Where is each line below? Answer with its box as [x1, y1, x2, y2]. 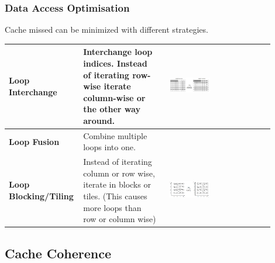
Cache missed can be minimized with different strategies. [5, 23, 208, 36]
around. [83, 114, 115, 126]
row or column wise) [83, 213, 156, 225]
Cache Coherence [5, 244, 112, 262]
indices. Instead [83, 57, 147, 69]
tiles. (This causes [83, 189, 147, 202]
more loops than [83, 201, 142, 213]
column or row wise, [83, 167, 155, 179]
